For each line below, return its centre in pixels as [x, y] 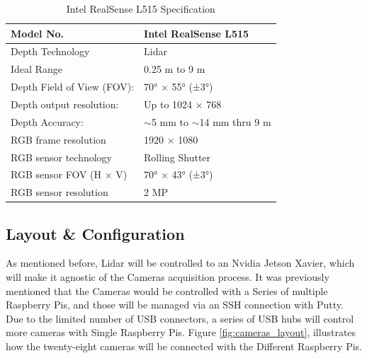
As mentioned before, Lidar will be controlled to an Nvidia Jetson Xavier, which [180, 263]
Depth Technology [50, 51]
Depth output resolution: [65, 104]
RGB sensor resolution [60, 192]
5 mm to [170, 121]
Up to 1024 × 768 [183, 104]
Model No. [38, 33]
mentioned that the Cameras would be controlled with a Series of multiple [167, 290]
